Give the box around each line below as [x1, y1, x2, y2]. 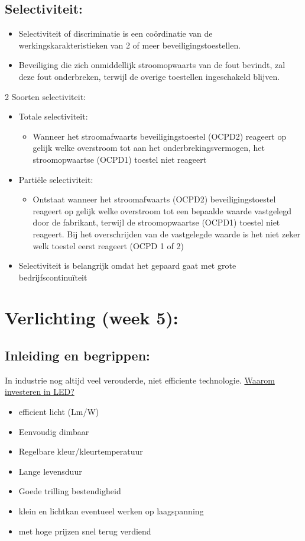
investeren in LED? [5, 385, 74, 398]
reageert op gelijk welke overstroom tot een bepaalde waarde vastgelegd [33, 204, 291, 217]
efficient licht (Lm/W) [18, 405, 99, 418]
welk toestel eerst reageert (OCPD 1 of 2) [33, 239, 184, 252]
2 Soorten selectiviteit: [5, 90, 86, 102]
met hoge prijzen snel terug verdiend [18, 524, 151, 537]
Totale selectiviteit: [18, 110, 88, 123]
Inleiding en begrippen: [5, 346, 150, 365]
